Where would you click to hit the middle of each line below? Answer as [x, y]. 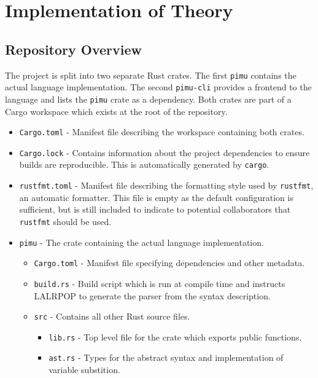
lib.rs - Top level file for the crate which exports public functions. [175, 337]
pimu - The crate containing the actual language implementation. [142, 242]
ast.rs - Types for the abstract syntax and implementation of [166, 357]
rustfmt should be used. [65, 221]
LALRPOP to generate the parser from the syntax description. [152, 295]
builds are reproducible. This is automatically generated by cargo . [144, 164]
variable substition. [84, 370]
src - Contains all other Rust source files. [112, 316]
